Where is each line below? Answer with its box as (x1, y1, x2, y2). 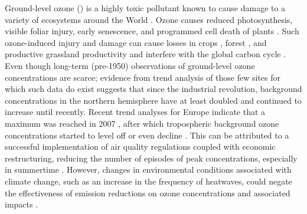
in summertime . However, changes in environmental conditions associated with (5, 163, 292, 176)
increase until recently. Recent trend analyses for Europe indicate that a (5, 106, 266, 118)
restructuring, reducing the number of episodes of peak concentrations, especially (5, 152, 298, 164)
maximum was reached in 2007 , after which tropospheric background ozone (5, 117, 279, 129)
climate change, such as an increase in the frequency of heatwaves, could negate (5, 175, 292, 187)
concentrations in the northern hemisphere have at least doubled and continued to (5, 94, 302, 106)
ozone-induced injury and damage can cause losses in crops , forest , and (5, 36, 267, 48)
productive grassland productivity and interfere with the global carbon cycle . (5, 48, 286, 60)
